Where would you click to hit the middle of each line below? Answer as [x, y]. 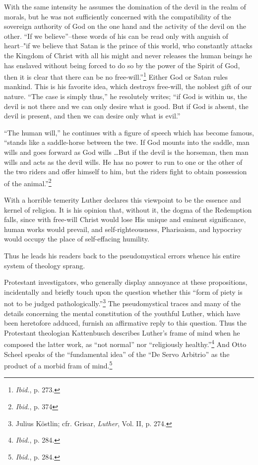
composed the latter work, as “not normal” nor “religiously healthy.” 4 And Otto [125, 344]
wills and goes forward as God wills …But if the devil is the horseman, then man [126, 152]
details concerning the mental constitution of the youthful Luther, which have [122, 313]
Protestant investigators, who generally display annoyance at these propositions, [126, 282]
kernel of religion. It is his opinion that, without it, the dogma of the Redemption [128, 209]
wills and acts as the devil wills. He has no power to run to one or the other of [123, 162]
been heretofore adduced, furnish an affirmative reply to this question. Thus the [125, 323]
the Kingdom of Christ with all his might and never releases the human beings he [128, 55]
